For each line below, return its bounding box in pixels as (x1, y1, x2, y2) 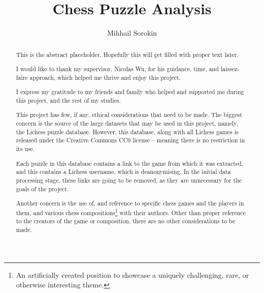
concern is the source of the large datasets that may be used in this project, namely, (16, 119, 238, 128)
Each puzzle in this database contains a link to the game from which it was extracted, (16, 159, 244, 167)
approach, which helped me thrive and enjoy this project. (29, 73, 181, 81)
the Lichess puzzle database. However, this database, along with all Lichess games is (16, 127, 239, 136)
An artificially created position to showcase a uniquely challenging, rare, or (16, 269, 249, 280)
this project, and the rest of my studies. (16, 96, 121, 104)
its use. (16, 144, 35, 153)
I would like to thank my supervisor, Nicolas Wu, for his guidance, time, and (16, 65, 219, 73)
